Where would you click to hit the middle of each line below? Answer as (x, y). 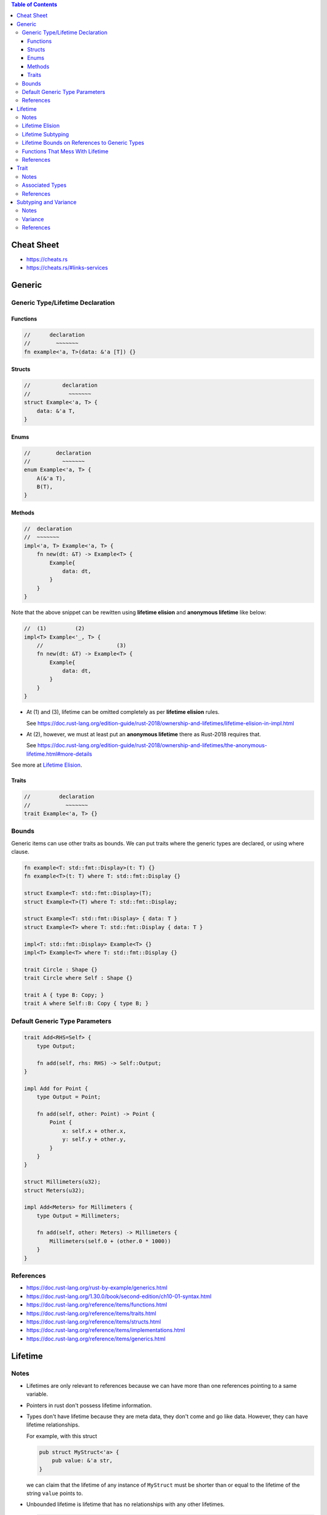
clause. (20, 852)
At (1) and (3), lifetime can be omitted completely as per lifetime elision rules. (123, 712)
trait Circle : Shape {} (61, 969)
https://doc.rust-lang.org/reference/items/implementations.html (106, 1330)
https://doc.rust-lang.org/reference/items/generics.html (96, 1339)
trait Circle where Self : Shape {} (78, 978)
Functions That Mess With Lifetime (65, 151)
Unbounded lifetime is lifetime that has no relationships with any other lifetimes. (126, 1504)
